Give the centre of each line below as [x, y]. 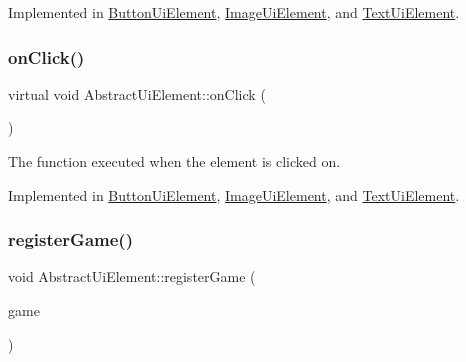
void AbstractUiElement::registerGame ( [132, 276]
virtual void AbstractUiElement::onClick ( [137, 93]
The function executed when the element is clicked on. [174, 161]
